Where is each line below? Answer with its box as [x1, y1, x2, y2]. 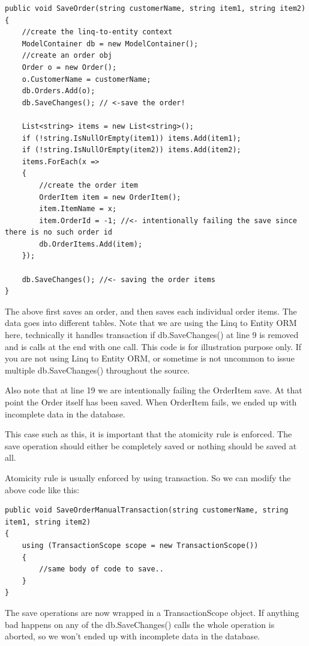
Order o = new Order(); [22, 63, 117, 72]
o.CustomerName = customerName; [22, 75, 151, 84]
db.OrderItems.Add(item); [39, 239, 143, 248]
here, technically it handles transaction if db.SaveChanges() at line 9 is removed [5, 328, 299, 341]
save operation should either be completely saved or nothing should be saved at [5, 439, 297, 452]
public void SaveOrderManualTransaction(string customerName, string [5, 506, 289, 515]
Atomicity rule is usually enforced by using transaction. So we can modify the [5, 471, 291, 484]
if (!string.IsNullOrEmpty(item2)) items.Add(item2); [22, 146, 241, 155]
